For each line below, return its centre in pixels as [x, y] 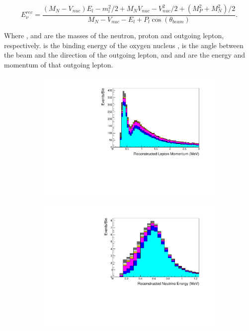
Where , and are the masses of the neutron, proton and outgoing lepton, [114, 35]
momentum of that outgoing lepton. [59, 64]
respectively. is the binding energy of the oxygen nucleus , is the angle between [124, 45]
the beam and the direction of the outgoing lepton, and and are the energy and [125, 55]
